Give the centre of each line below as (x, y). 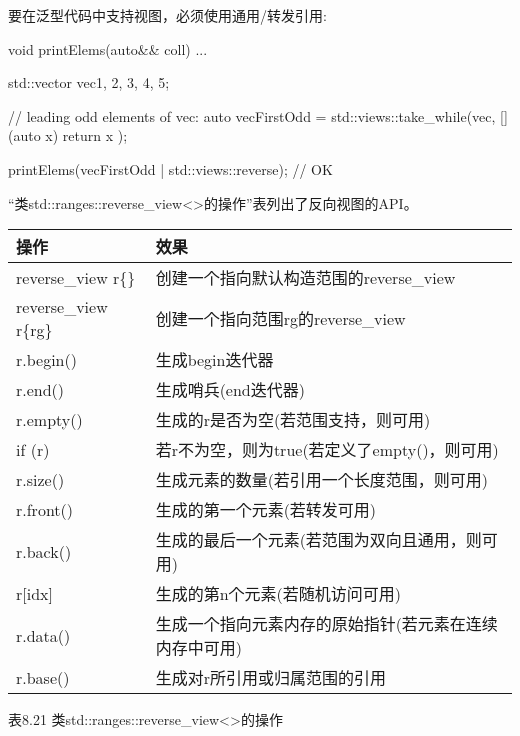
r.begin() (46, 359)
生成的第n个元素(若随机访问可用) (278, 594)
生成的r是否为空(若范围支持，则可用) (293, 420)
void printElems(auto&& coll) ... (108, 48)
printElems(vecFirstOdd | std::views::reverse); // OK (170, 168)
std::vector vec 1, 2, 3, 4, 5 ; (89, 82)
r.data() (43, 635)
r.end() (40, 389)
